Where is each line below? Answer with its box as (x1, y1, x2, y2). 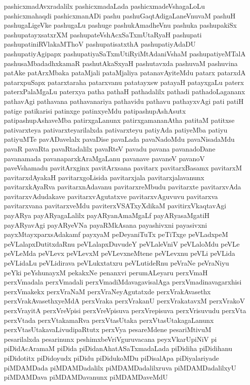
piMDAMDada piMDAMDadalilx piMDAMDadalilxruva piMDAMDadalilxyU (4, 362, 236, 372)
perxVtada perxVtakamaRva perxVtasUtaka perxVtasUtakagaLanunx (4, 315, 214, 325)
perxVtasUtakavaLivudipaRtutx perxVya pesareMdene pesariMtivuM (4, 324, 212, 335)
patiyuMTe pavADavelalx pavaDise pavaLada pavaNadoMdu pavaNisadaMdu (4, 134, 235, 144)
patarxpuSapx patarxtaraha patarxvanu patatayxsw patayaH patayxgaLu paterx (4, 77, 244, 87)
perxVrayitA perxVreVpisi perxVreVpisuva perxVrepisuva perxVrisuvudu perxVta (4, 305, 247, 315)
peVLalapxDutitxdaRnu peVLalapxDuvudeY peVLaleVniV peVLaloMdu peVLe (4, 238, 240, 249)
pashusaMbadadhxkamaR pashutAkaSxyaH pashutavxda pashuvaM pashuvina (4, 58, 238, 68)
